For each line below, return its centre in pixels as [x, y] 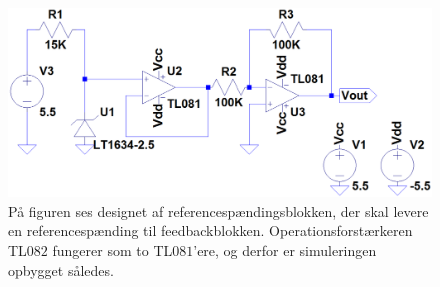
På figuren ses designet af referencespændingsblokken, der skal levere [218, 210]
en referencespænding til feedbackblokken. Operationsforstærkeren [210, 230]
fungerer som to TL [112, 250]
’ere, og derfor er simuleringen [285, 250]
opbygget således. [61, 269]
